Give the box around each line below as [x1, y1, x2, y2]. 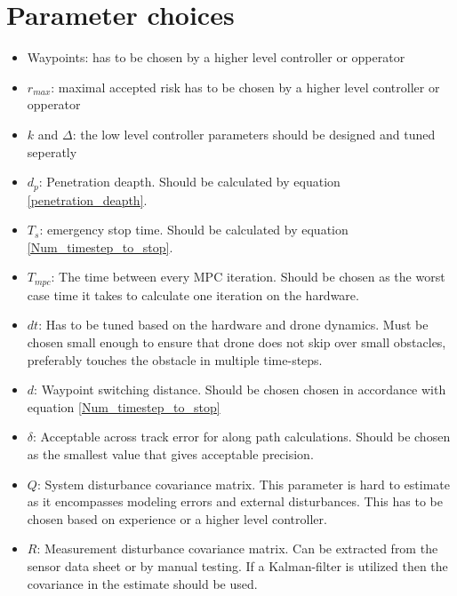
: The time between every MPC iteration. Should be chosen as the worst [51, 267, 445, 286]
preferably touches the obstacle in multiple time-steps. [27, 350, 323, 369]
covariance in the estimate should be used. [27, 574, 258, 592]
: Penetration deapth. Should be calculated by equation [38, 172, 341, 191]
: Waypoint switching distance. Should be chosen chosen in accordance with [34, 380, 446, 399]
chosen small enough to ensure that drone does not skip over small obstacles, [27, 332, 446, 351]
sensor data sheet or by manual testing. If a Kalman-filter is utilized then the [27, 556, 448, 575]
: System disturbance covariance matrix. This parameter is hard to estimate [36, 474, 451, 493]
